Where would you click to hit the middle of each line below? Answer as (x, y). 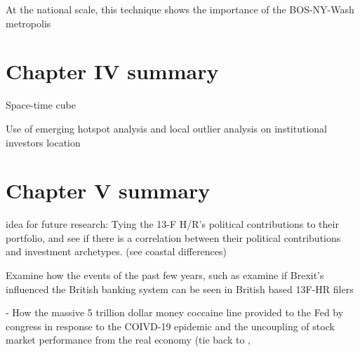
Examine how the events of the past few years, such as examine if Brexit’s (165, 275)
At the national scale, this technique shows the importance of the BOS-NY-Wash (180, 9)
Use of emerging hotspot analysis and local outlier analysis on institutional (166, 128)
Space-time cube (41, 105)
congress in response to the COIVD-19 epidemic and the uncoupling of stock (170, 326)
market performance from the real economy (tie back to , (128, 340)
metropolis (28, 23)
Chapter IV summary (112, 71)
